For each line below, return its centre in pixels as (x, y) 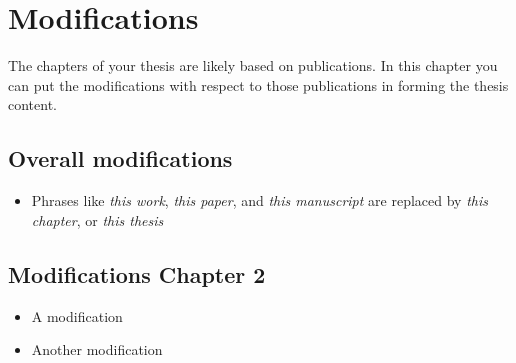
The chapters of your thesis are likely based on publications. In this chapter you (253, 65)
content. (32, 104)
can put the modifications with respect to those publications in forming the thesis (258, 84)
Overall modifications (120, 158)
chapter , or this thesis (97, 219)
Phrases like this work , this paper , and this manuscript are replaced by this (259, 200)
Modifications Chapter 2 (137, 273)
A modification (77, 315)
